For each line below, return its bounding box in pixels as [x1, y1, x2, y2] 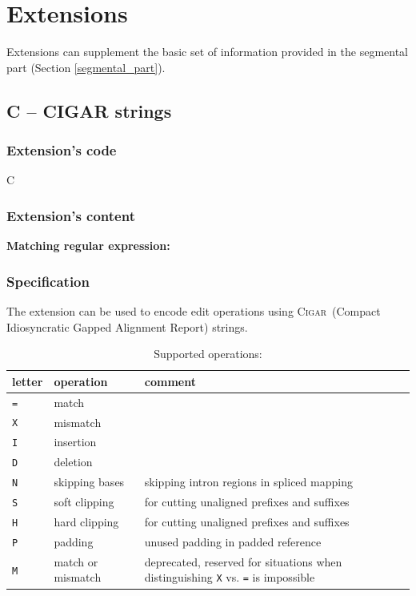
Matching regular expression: [6, 237, 170, 254]
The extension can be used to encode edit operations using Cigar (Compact [6, 302, 381, 319]
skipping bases [54, 473, 125, 490]
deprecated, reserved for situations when [144, 553, 342, 570]
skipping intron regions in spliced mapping [144, 473, 353, 490]
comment [144, 372, 196, 389]
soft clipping [54, 493, 114, 510]
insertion [54, 433, 97, 450]
